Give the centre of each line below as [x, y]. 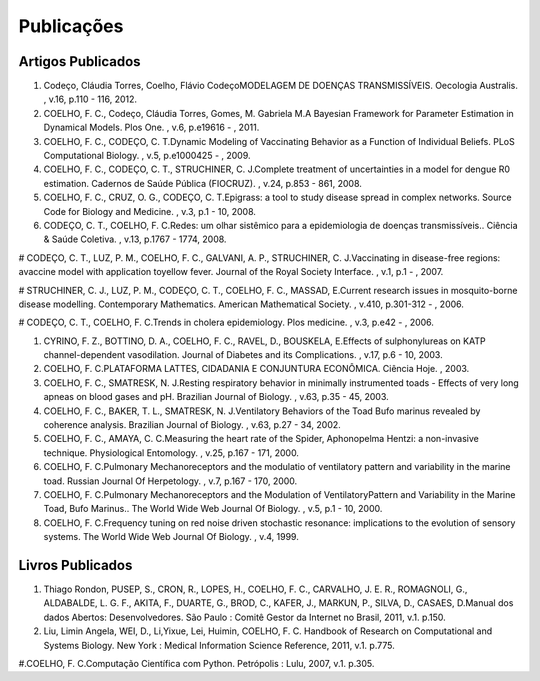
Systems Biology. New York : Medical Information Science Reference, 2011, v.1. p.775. [219, 645]
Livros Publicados [75, 565]
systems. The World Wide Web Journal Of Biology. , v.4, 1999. [171, 537]
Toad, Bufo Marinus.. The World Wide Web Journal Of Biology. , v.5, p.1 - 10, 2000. [213, 509]
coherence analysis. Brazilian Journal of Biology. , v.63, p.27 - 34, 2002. [192, 425]
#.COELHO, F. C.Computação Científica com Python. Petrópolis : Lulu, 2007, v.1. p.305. [196, 664]
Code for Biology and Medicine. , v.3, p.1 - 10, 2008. [150, 211]
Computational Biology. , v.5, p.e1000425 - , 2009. [147, 156]
